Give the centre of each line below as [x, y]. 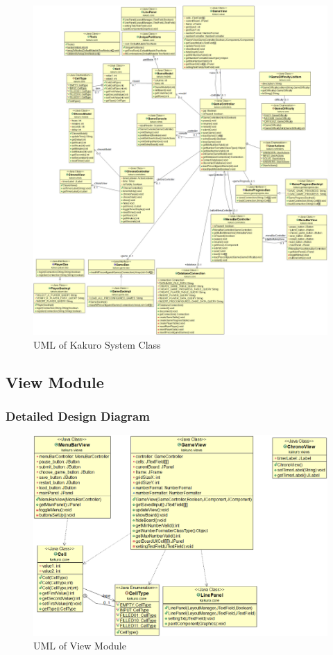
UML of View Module [80, 646]
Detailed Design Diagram [78, 416]
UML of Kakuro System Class [97, 344]
